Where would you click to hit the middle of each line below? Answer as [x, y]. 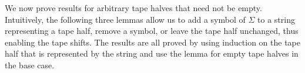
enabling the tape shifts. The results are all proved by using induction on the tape [152, 42]
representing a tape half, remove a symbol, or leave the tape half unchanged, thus [152, 31]
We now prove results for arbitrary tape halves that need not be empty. [133, 8]
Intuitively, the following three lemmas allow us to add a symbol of [125, 19]
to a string [276, 19]
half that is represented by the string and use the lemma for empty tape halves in [152, 53]
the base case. [30, 65]
